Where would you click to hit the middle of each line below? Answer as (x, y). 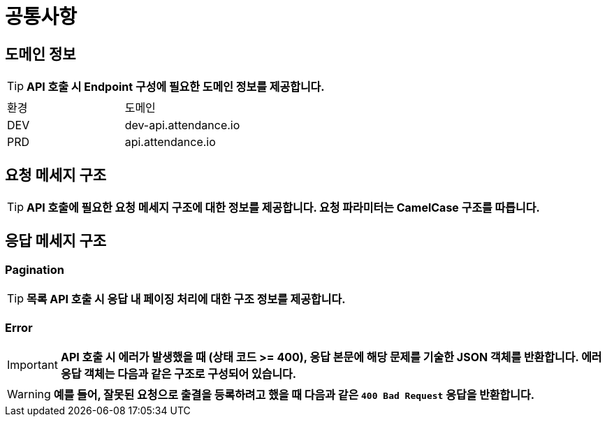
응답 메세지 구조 (56, 241)
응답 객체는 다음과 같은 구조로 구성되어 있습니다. (178, 373)
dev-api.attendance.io (182, 125)
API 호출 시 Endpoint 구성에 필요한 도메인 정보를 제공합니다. (176, 87)
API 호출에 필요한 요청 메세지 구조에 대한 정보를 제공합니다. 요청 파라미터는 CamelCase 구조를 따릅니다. (283, 208)
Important (32, 364)
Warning (29, 394)
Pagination (35, 269)
